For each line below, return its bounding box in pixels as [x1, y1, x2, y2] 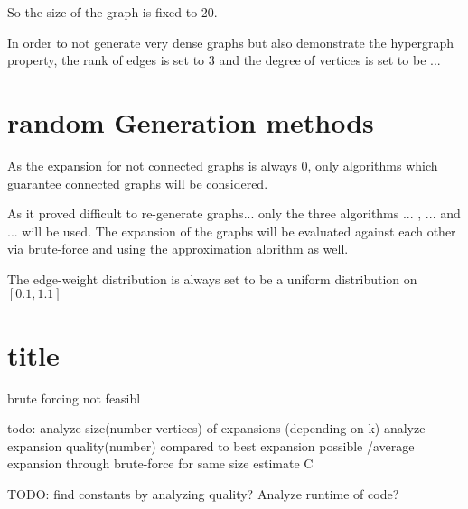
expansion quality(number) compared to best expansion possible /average [7, 436, 415, 455]
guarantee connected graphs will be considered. [7, 173, 268, 192]
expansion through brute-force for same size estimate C [7, 454, 314, 473]
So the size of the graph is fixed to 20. [7, 3, 218, 21]
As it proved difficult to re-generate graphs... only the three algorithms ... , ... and [7, 204, 461, 223]
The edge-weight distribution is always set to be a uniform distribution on [7, 269, 417, 288]
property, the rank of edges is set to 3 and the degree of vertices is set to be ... [7, 51, 441, 69]
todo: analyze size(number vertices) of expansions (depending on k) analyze [7, 419, 426, 438]
